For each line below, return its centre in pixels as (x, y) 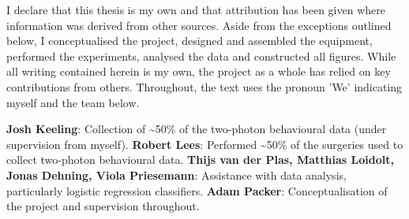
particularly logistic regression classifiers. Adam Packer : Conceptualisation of (197, 190)
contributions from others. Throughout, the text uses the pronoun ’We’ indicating (204, 86)
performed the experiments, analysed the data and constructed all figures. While (201, 56)
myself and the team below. (73, 102)
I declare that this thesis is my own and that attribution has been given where (196, 9)
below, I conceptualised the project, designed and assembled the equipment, (189, 41)
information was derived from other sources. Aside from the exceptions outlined (199, 25)
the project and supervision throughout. (103, 206)
